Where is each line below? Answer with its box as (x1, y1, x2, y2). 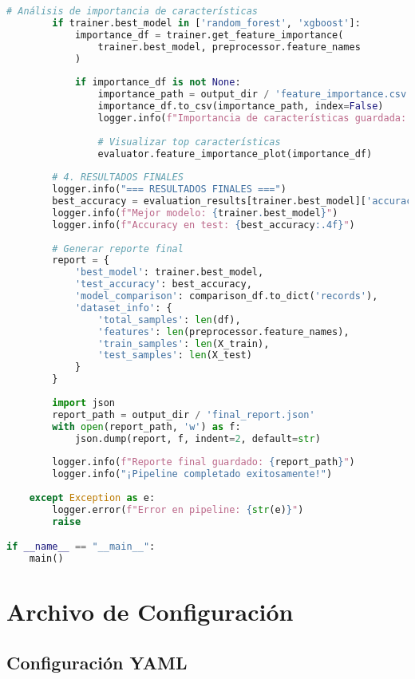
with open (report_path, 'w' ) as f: (52, 420, 241, 432)
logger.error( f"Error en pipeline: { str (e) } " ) (52, 503, 304, 515)
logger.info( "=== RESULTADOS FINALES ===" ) (52, 184, 287, 195)
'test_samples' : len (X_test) (97, 349, 252, 361)
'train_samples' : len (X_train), (97, 338, 270, 349)
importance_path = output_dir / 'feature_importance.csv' (97, 89, 413, 101)
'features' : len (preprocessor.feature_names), (97, 326, 350, 338)
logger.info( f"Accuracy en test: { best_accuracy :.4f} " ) (52, 219, 355, 231)
